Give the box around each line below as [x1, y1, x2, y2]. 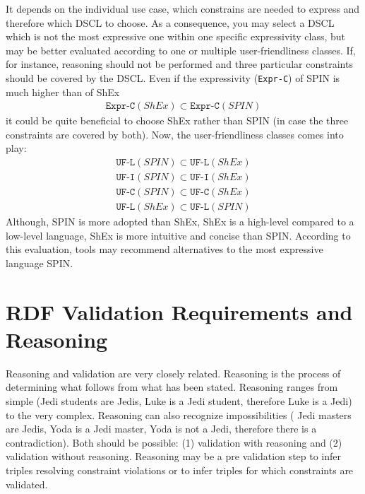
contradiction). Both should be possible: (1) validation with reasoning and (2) [6, 435, 342, 449]
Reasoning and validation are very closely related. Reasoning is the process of [6, 365, 341, 380]
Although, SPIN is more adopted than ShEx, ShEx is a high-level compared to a [6, 214, 354, 229]
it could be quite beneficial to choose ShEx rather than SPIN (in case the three [6, 113, 349, 128]
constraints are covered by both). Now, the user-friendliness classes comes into [6, 127, 344, 141]
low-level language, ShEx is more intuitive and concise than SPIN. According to [6, 228, 351, 242]
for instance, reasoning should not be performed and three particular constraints [6, 57, 353, 71]
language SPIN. [6, 255, 73, 270]
